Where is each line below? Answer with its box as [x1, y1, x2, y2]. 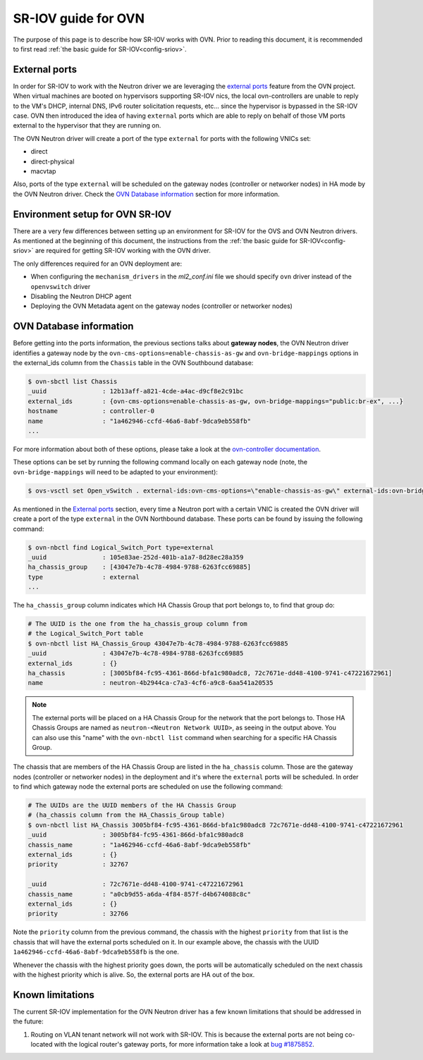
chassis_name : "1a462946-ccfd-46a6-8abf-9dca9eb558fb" [27, 841, 252, 849]
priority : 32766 [27, 910, 129, 918]
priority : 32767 [27, 861, 129, 868]
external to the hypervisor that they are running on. [13, 121, 161, 130]
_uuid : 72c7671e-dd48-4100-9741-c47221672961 [27, 880, 244, 888]
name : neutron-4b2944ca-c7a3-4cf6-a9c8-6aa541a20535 [27, 679, 274, 687]
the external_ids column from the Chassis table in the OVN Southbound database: [13, 359, 254, 367]
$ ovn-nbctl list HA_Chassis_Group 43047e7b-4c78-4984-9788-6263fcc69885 [27, 639, 288, 648]
